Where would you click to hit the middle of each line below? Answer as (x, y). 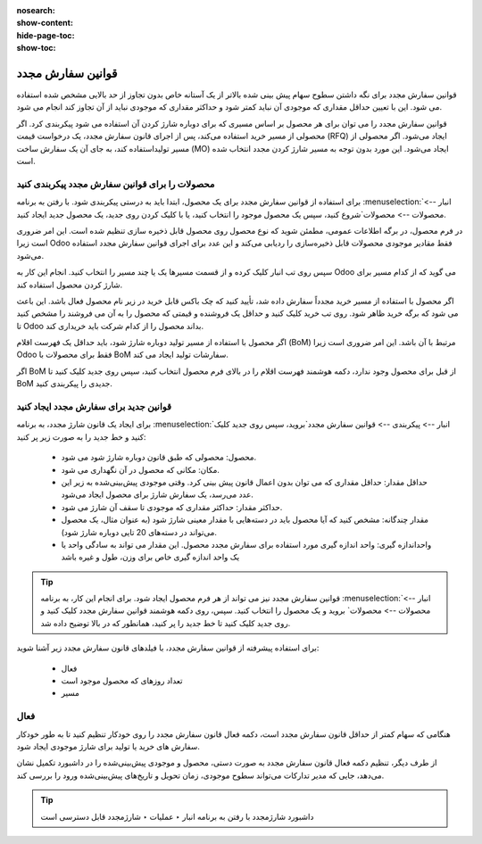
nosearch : (36, 10)
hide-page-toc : (46, 35)
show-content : (45, 23)
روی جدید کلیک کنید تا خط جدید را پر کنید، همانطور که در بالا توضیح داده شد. (166, 623)
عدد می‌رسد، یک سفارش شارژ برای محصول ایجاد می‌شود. (158, 494)
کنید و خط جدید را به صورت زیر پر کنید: (81, 436)
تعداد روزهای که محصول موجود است (122, 681)
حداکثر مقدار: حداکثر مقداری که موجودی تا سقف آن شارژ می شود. (172, 507)
